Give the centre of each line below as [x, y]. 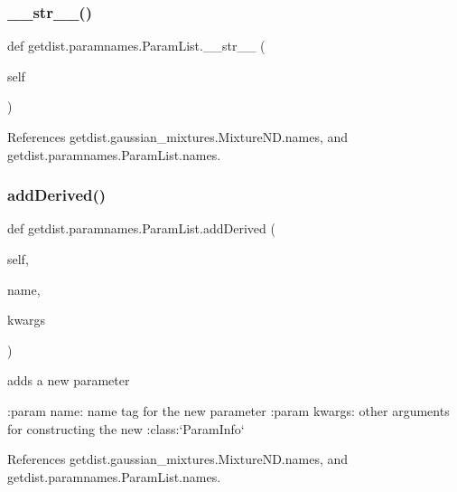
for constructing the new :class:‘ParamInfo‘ [126, 428]
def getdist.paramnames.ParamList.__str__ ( [136, 46]
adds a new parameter [69, 380]
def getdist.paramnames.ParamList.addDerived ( [141, 228]
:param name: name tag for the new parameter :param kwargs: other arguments [228, 410]
